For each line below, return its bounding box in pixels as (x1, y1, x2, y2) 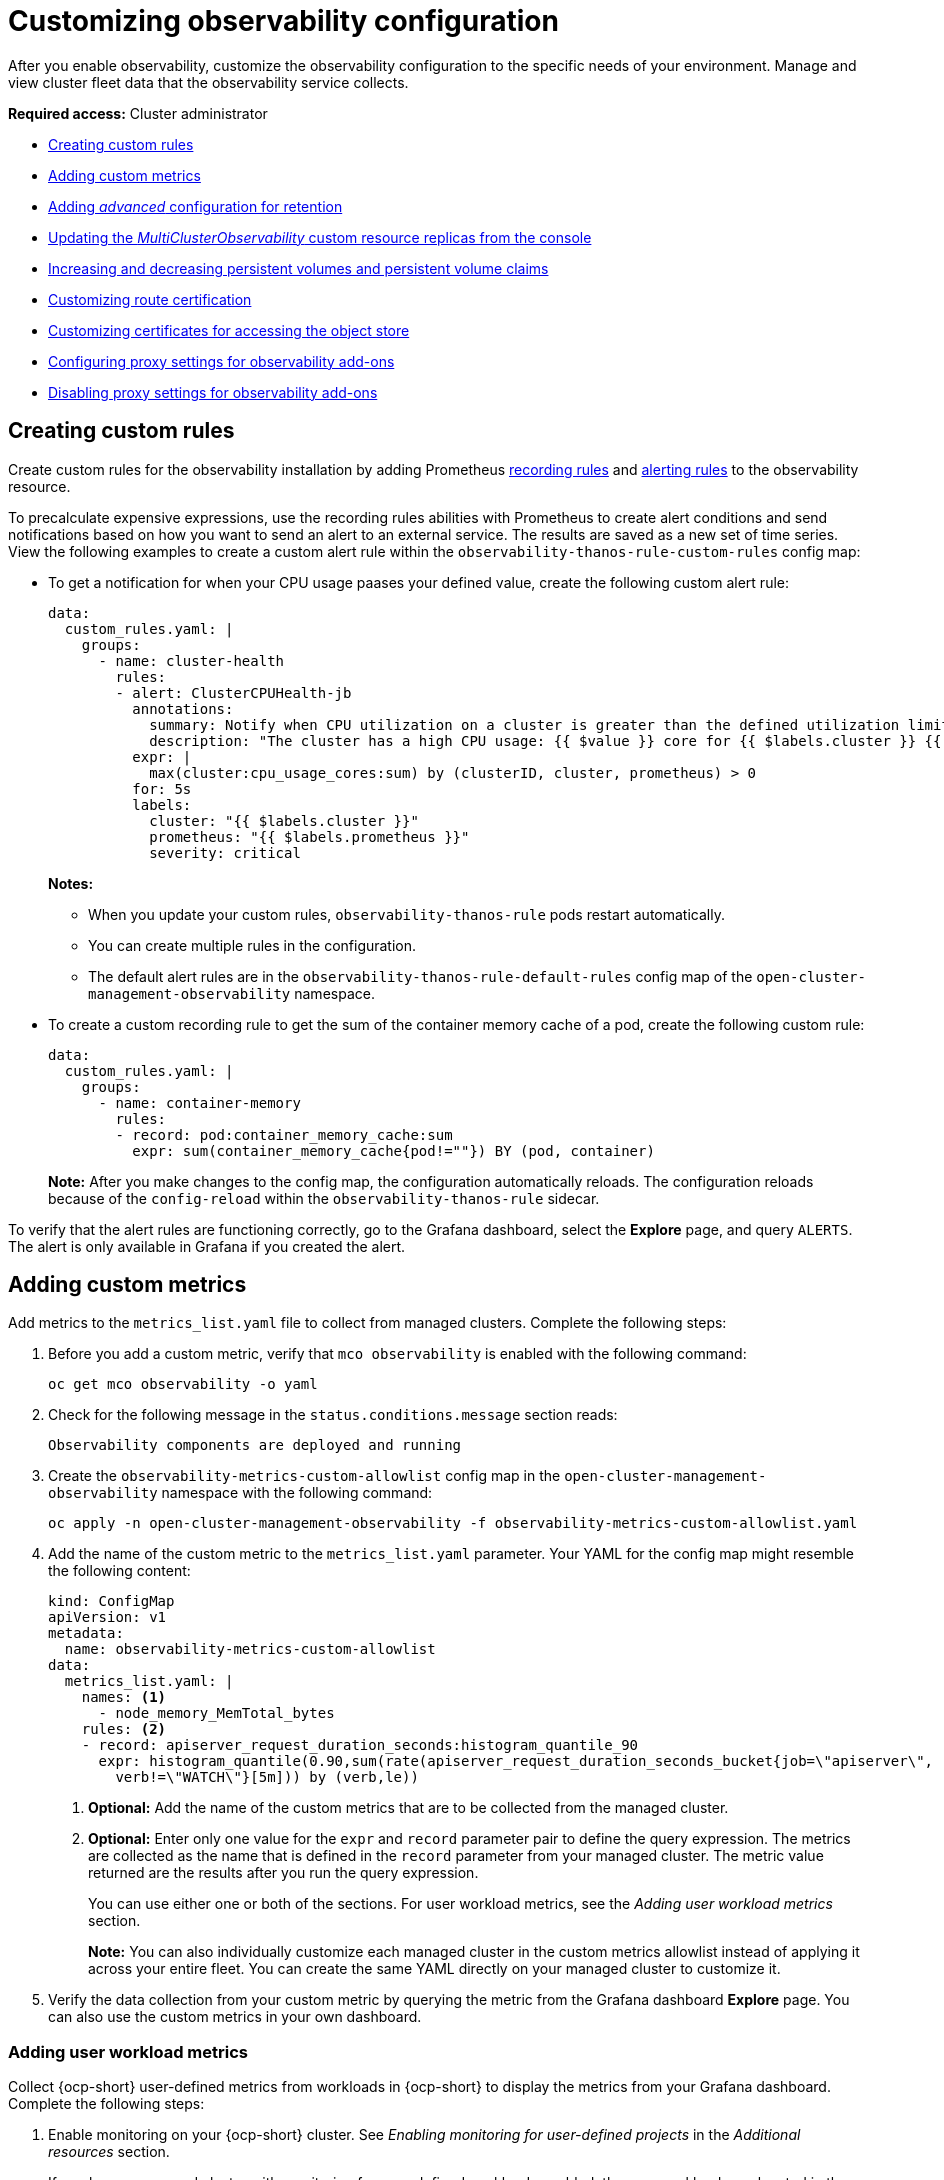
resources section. (48, 2143, 170, 2161)
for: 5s (132, 780, 192, 797)
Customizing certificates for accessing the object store (48, 321, 410, 339)
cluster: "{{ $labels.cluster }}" (149, 812, 419, 829)
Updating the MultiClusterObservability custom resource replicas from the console (48, 228, 592, 246)
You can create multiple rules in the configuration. (88, 936, 417, 954)
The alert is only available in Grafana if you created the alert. (8, 1237, 406, 1255)
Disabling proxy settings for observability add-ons (48, 383, 378, 401)
